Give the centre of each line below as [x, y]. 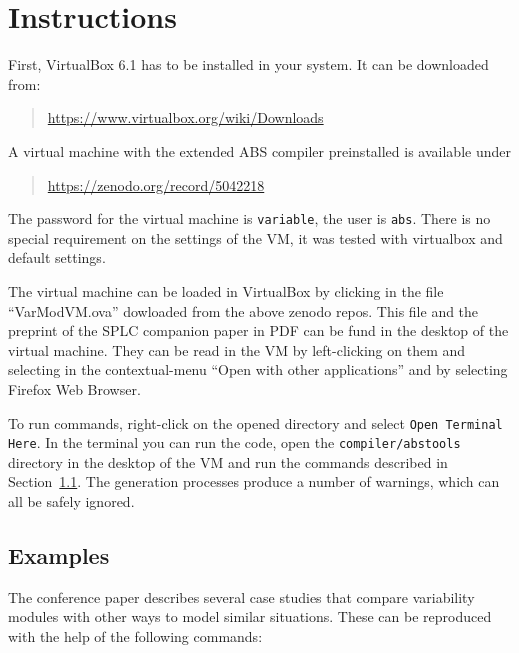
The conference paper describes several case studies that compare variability [241, 596]
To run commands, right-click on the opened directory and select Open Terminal [255, 422]
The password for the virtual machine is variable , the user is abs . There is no [249, 218]
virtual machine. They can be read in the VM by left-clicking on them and [237, 349]
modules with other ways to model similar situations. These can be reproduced [250, 616]
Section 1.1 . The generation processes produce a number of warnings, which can [254, 481]
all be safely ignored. [71, 501]
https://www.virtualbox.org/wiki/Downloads [185, 117]
